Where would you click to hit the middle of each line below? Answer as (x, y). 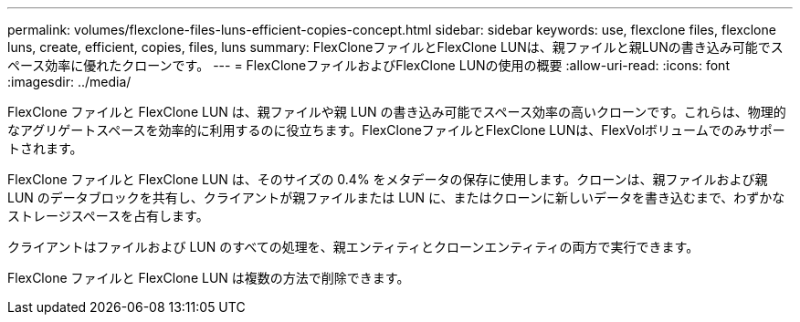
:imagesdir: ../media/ (69, 82)
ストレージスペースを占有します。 (108, 216)
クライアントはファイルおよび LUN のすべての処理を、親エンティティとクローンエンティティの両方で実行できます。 (353, 247)
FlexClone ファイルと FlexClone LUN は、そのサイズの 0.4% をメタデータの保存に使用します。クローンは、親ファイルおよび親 (388, 179)
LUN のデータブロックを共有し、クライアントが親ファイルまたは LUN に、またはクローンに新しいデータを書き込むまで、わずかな (396, 197)
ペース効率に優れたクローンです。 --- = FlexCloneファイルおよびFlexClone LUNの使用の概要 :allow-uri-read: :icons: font (368, 65)
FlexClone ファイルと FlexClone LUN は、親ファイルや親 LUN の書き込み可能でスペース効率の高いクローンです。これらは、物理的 (397, 112)
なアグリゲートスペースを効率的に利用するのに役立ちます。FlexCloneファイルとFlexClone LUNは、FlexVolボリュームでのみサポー (396, 130)
